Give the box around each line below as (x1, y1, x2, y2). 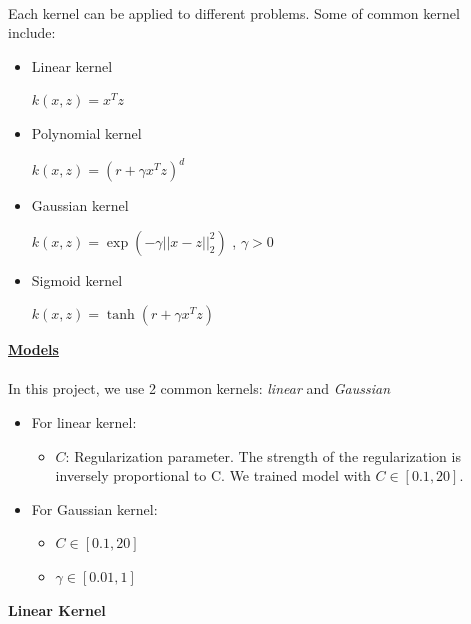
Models (8, 339, 59, 360)
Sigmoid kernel (31, 269, 123, 290)
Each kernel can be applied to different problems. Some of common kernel (8, 2, 460, 23)
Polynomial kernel (31, 122, 142, 143)
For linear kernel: (31, 412, 137, 433)
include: (8, 22, 56, 43)
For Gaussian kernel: (31, 498, 158, 519)
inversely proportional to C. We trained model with (55, 465, 371, 486)
